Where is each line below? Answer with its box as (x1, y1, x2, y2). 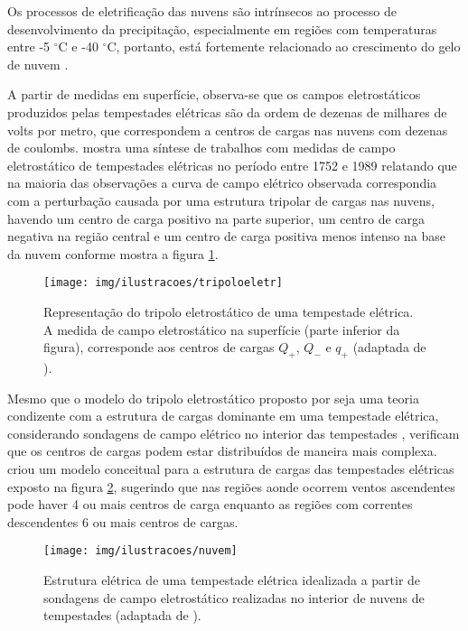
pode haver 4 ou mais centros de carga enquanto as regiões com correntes (7, 495, 413, 514)
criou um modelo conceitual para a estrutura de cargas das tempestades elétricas (7, 459, 454, 478)
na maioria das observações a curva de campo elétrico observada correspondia (7, 173, 437, 192)
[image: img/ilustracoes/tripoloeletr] (43, 276, 283, 290)
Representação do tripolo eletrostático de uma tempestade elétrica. (43, 302, 414, 320)
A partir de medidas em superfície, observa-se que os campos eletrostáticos (7, 85, 421, 104)
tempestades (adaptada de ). (43, 606, 201, 625)
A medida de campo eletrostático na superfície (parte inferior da (43, 320, 400, 339)
